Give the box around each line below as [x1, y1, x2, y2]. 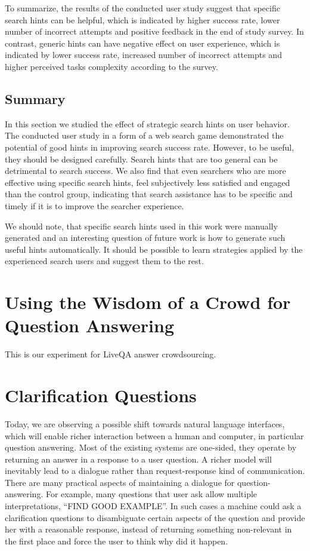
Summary [5, 89, 66, 108]
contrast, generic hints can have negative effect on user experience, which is [5, 36, 280, 49]
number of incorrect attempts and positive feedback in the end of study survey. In [5, 25, 304, 38]
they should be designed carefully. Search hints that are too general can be [5, 152, 278, 165]
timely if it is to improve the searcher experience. [5, 199, 184, 212]
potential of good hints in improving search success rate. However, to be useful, [5, 140, 294, 153]
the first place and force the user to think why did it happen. [5, 534, 228, 547]
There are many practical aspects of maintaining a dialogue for [5, 476, 235, 488]
